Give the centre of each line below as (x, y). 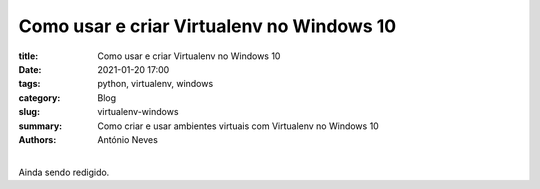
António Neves (128, 139)
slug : (29, 112)
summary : (40, 126)
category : (39, 97)
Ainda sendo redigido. (64, 172)
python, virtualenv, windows (155, 84)
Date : (30, 69)
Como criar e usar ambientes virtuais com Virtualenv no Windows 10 (238, 126)
